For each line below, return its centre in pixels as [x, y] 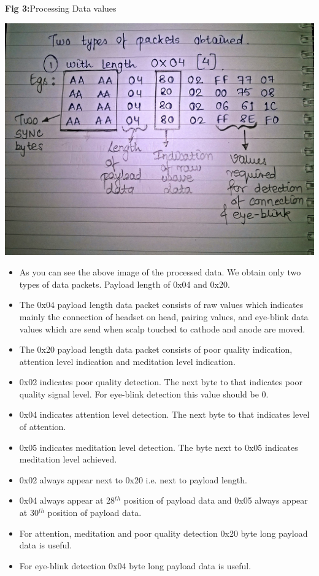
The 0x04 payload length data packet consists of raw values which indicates [161, 305]
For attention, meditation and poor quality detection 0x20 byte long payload [163, 533]
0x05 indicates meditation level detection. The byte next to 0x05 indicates [159, 447]
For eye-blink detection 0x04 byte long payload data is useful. [135, 565]
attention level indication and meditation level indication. [127, 361]
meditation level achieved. [68, 459]
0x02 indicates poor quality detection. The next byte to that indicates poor [161, 382]
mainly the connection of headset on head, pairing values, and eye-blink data [164, 316]
